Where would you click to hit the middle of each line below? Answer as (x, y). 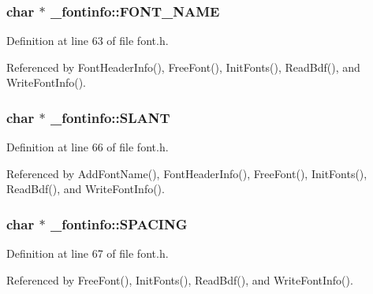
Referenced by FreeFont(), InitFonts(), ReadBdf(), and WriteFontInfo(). (180, 279)
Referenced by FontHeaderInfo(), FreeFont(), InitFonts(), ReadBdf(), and (183, 67)
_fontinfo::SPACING (119, 223)
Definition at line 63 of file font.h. (88, 41)
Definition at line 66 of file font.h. (88, 147)
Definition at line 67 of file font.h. (88, 253)
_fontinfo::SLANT (110, 117)
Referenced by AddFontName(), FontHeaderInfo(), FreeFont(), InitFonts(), (187, 173)
